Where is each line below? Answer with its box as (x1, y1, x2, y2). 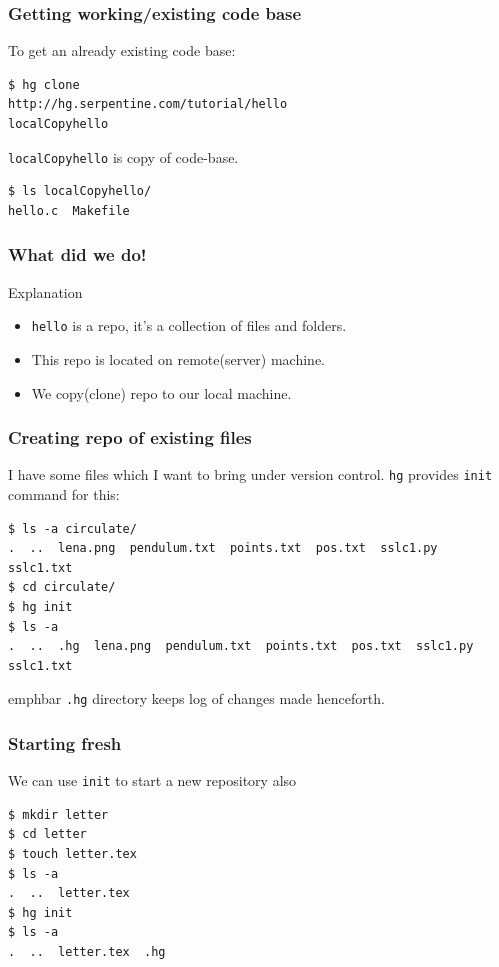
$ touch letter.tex (8, 847, 137, 862)
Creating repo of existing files (8, 425, 252, 450)
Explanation (8, 281, 83, 302)
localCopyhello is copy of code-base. (8, 146, 239, 167)
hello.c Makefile (8, 203, 130, 218)
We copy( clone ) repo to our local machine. (31, 382, 292, 403)
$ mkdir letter (8, 807, 109, 822)
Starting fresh (8, 730, 122, 755)
